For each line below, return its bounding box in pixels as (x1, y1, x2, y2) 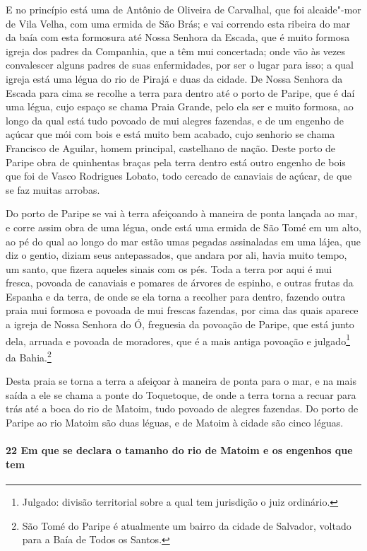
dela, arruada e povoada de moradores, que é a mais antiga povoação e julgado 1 (6, 331, 350, 348)
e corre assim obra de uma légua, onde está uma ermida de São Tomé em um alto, (6, 219, 361, 234)
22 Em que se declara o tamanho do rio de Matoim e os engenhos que (6, 443, 353, 458)
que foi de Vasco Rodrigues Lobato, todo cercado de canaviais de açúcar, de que (6, 168, 352, 183)
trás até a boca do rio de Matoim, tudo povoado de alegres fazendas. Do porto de (6, 401, 359, 416)
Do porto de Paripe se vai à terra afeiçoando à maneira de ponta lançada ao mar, (6, 206, 358, 221)
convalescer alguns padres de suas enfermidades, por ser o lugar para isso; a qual (6, 57, 354, 72)
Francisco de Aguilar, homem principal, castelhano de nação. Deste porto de (6, 140, 336, 155)
